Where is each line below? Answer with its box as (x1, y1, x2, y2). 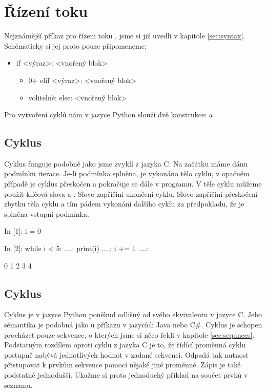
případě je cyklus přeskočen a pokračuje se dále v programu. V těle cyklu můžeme (4, 178, 262, 189)
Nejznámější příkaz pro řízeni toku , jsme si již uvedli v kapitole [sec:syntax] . (4, 30, 245, 41)
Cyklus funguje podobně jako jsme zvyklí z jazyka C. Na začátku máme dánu (4, 158, 248, 169)
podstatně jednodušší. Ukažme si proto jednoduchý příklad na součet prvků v (4, 369, 248, 380)
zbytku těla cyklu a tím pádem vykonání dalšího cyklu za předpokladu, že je (4, 198, 244, 209)
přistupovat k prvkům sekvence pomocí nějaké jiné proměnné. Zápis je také (4, 359, 241, 370)
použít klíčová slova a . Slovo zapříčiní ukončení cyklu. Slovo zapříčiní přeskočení (4, 188, 258, 199)
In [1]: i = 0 (4, 225, 41, 236)
